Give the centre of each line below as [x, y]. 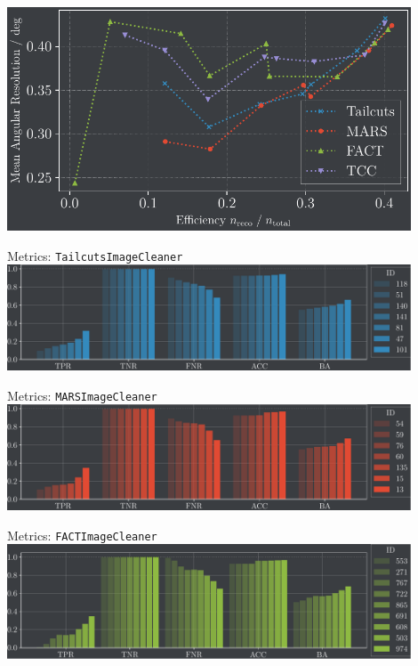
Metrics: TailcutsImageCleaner [95, 255]
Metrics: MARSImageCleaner [82, 395]
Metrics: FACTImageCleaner [82, 535]
